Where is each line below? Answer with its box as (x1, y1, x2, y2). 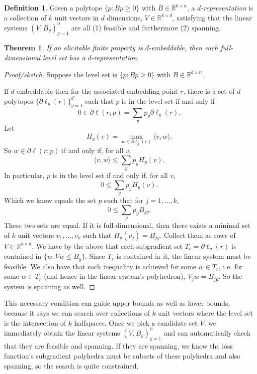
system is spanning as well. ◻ (4, 281, 95, 291)
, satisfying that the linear (172, 12, 252, 22)
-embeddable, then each (149, 42, 218, 53)
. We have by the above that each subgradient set (32, 240, 183, 251)
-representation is (201, 2, 254, 12)
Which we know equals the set (4, 195, 96, 205)
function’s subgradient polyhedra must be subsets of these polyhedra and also (4, 351, 241, 361)
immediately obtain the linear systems (4, 327, 120, 338)
